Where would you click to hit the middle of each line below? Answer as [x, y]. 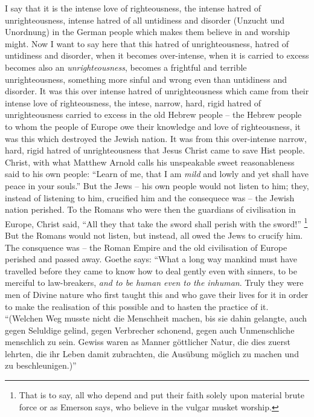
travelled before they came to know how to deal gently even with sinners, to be [151, 270]
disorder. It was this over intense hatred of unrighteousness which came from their [157, 91]
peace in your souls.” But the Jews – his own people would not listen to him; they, [157, 185]
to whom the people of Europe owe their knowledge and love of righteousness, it [153, 126]
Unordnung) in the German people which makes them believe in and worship [147, 32]
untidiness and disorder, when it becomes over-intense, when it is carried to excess [157, 55]
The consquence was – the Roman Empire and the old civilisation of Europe [146, 247]
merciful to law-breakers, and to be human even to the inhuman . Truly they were [154, 283]
